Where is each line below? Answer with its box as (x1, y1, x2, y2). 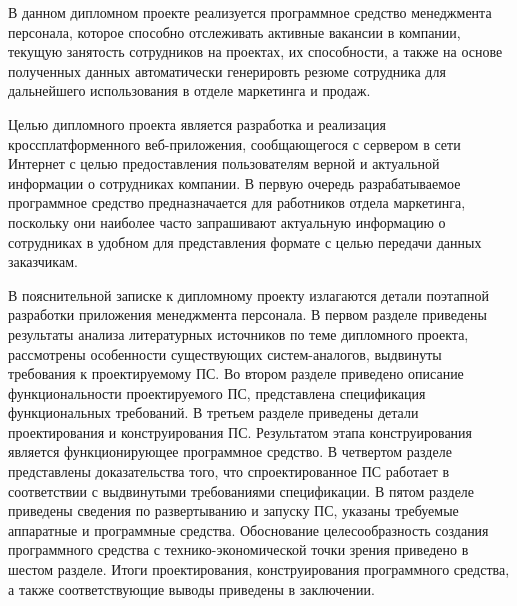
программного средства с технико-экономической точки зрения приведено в (8, 539, 469, 560)
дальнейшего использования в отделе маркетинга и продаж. (8, 80, 371, 101)
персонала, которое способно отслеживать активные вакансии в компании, (8, 21, 461, 42)
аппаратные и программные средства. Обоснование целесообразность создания (8, 519, 489, 540)
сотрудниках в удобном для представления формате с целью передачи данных (8, 231, 482, 252)
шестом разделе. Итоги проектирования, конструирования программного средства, (8, 559, 510, 580)
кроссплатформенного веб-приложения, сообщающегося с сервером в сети (8, 133, 461, 154)
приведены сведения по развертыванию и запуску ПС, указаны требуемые (8, 500, 459, 521)
